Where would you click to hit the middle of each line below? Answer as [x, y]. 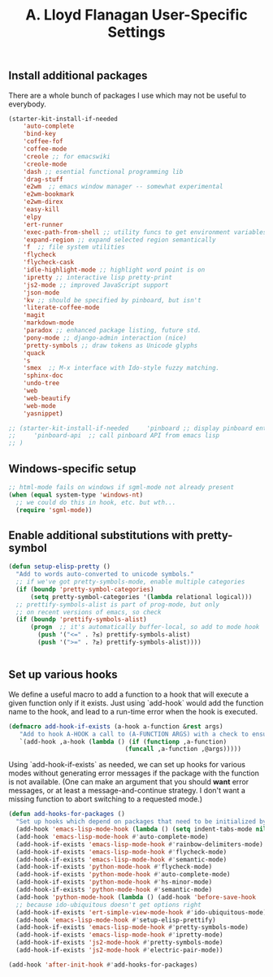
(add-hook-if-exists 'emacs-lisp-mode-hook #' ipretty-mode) [119, 935]
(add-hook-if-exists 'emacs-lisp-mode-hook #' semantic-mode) [121, 859]
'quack [34, 353]
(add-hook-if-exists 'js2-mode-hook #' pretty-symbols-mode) [119, 943]
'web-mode [40, 406]
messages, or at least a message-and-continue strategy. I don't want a [127, 791]
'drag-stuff [43, 179]
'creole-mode [45, 164]
